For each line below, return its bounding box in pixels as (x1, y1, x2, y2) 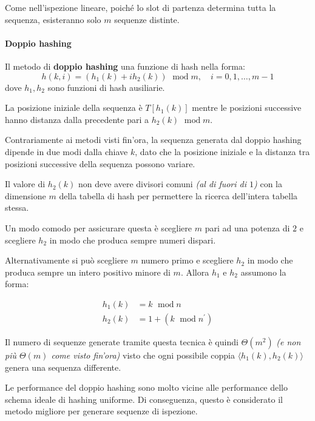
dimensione (5, 189, 46, 202)
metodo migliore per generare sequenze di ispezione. (5, 405, 198, 417)
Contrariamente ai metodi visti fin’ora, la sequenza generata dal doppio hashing (5, 133, 302, 146)
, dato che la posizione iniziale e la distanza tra (135, 145, 310, 157)
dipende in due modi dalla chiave (5, 145, 128, 157)
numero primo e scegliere (141, 254, 234, 267)
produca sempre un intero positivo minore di (5, 265, 171, 278)
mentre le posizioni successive (192, 101, 302, 114)
